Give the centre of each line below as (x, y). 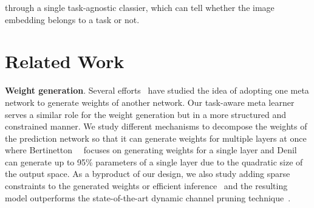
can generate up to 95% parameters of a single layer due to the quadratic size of (154, 161)
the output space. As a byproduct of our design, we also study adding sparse (148, 174)
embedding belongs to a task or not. (72, 19)
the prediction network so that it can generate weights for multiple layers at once (156, 138)
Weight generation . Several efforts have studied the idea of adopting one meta (157, 90)
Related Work (65, 61)
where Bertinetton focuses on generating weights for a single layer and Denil (151, 150)
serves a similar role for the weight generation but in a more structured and (145, 114)
